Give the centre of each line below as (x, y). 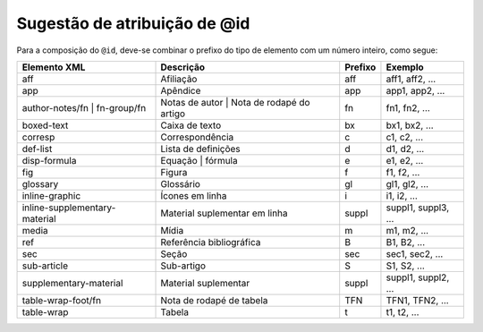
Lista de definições (200, 149)
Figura (174, 172)
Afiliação (179, 79)
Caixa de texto (191, 125)
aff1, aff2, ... (411, 79)
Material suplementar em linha (224, 213)
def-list (37, 149)
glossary (40, 183)
